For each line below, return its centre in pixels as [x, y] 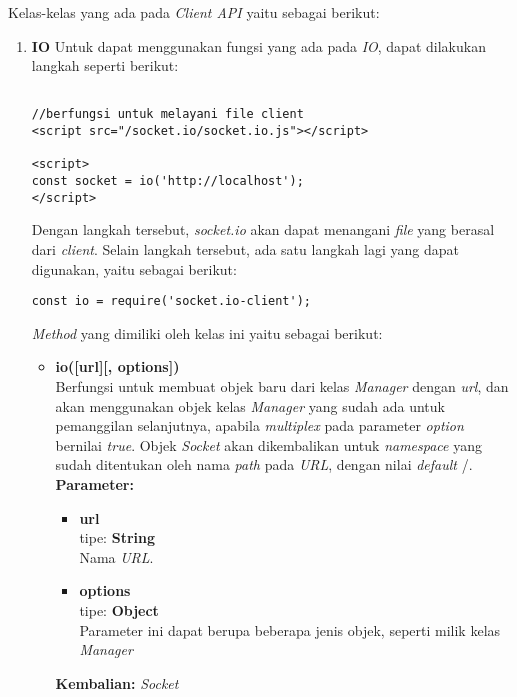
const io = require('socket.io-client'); [171, 301]
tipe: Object [119, 609]
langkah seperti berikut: [105, 65]
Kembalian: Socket [117, 682]
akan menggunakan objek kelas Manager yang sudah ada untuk [250, 405]
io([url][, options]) [117, 366]
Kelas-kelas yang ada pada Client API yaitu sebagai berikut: [194, 12]
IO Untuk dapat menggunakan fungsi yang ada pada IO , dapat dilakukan [258, 45]
